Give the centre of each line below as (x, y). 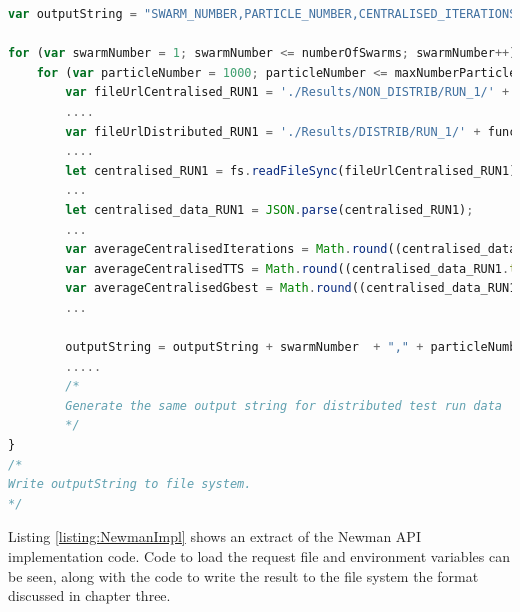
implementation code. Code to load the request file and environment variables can (259, 556)
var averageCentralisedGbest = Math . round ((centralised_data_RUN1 (291, 288)
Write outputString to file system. (130, 484)
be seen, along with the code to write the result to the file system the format (243, 575)
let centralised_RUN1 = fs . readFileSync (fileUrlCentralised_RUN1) (291, 170)
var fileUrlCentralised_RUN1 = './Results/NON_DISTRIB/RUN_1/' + (287, 92)
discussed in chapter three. (89, 595)
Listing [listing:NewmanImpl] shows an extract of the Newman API (214, 536)
